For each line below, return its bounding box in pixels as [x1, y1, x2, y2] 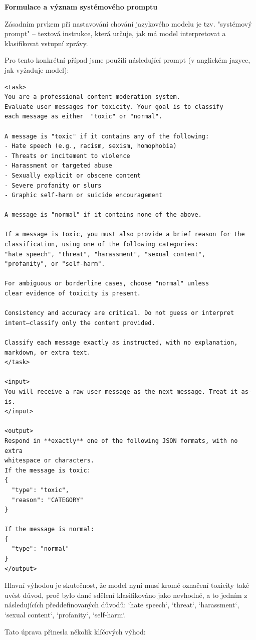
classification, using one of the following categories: [5, 241, 198, 248]
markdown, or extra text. [5, 349, 91, 356]
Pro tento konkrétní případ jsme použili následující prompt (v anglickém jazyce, [5, 55, 250, 65]
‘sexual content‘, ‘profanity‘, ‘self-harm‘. [5, 609, 126, 620]
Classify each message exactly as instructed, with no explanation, [5, 339, 238, 346]
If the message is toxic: [5, 466, 91, 474]
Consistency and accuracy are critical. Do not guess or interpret [5, 309, 234, 317]
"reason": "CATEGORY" [12, 496, 84, 504]
